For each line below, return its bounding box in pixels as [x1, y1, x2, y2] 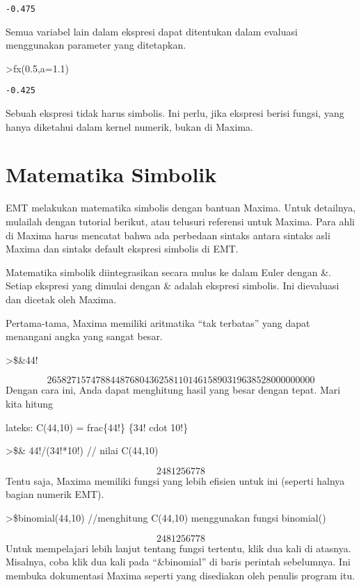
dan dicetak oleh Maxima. [6, 291, 117, 306]
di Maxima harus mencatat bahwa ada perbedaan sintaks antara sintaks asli [6, 227, 330, 242]
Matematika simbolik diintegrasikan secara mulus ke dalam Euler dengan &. [6, 264, 332, 279]
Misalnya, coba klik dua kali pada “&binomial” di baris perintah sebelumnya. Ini [6, 554, 351, 569]
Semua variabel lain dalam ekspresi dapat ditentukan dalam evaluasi [6, 24, 298, 38]
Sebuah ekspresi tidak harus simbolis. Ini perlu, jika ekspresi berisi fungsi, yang [6, 106, 344, 120]
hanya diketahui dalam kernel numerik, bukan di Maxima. [6, 119, 253, 134]
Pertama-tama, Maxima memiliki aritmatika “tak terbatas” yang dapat [6, 315, 310, 330]
